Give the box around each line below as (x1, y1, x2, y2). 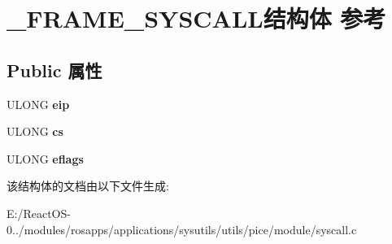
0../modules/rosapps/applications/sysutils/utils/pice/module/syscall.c (7, 220, 357, 237)
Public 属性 (7, 57, 102, 82)
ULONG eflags (7, 150, 84, 167)
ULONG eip (7, 95, 70, 112)
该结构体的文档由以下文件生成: (7, 177, 169, 194)
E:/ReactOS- (7, 204, 71, 221)
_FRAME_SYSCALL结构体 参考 (7, 2, 386, 35)
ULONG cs (7, 123, 63, 140)
